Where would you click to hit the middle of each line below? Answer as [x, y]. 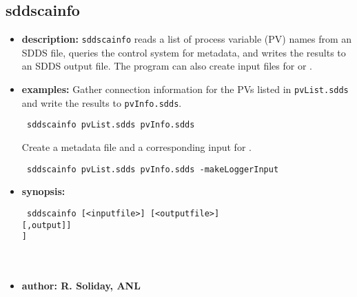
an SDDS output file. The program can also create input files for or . [167, 66]
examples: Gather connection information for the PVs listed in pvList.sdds [185, 89]
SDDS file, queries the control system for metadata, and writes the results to [184, 52]
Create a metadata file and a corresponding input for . [136, 147]
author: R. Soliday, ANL [81, 286]
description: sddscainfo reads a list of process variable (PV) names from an [187, 39]
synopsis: [43, 191]
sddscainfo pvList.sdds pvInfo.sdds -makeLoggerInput [153, 169]
